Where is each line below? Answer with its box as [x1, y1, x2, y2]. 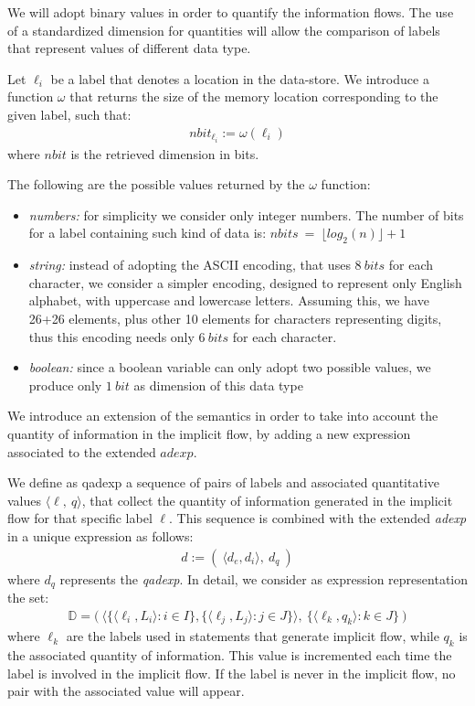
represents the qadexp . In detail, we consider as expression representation [59, 569, 469, 588]
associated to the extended [7, 442, 156, 461]
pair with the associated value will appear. [7, 681, 245, 701]
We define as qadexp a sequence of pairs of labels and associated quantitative [7, 473, 440, 492]
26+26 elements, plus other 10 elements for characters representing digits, [28, 309, 442, 328]
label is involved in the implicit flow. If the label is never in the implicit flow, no [7, 663, 456, 682]
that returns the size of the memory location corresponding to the [69, 87, 438, 106]
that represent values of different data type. [7, 38, 251, 58]
